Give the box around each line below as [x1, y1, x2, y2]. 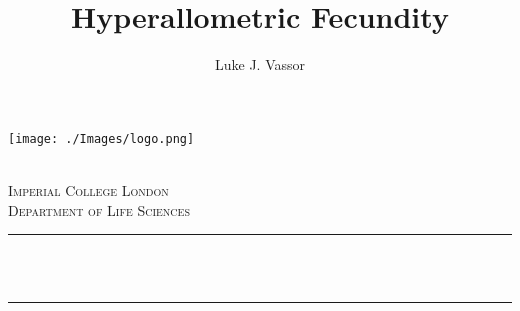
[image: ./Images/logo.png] [8, 131, 195, 146]
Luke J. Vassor [214, 54, 306, 75]
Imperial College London [8, 179, 169, 200]
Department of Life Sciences [8, 199, 190, 220]
